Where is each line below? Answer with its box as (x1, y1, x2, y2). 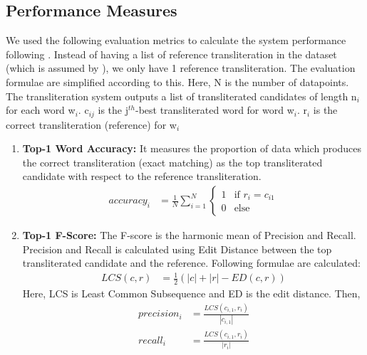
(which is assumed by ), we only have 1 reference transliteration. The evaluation (6, 60, 356, 75)
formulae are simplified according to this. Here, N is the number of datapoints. (6, 74, 349, 89)
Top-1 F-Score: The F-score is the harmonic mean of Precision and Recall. (22, 228, 356, 243)
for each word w (6, 102, 76, 117)
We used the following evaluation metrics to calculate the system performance (6, 33, 346, 48)
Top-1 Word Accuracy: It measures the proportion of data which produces (22, 141, 362, 156)
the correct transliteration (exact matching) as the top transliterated (22, 154, 323, 169)
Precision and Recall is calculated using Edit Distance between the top (22, 241, 332, 256)
